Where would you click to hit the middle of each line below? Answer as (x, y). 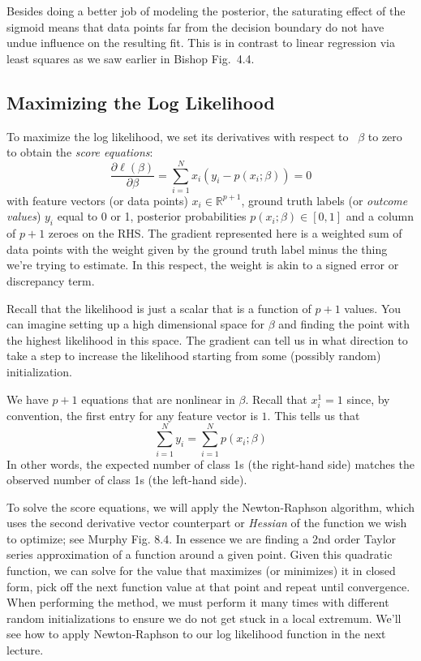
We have (28, 399)
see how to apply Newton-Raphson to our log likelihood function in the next (196, 634)
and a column (380, 216)
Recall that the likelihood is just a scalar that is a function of (159, 308)
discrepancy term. (51, 281)
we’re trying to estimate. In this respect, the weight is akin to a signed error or (203, 265)
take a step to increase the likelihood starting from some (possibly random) (194, 356)
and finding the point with (344, 324)
